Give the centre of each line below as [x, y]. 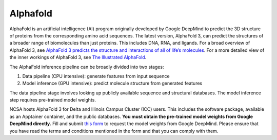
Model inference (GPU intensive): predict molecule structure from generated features [112, 83]
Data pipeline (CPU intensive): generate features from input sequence [96, 76]
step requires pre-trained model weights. [53, 100]
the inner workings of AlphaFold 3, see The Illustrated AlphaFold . [78, 57]
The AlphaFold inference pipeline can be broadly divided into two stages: [87, 67]
